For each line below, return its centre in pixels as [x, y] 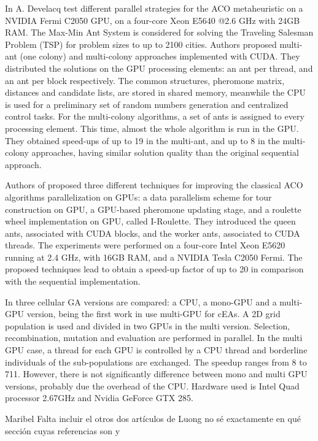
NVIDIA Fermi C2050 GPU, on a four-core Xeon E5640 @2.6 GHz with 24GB [153, 20]
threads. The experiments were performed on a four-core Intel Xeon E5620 [145, 245]
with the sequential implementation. [73, 281]
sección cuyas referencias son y [63, 430]
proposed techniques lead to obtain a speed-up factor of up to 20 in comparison [154, 269]
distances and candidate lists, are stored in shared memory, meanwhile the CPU [156, 92]
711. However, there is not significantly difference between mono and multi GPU [156, 374]
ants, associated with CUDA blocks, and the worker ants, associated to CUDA [153, 233]
